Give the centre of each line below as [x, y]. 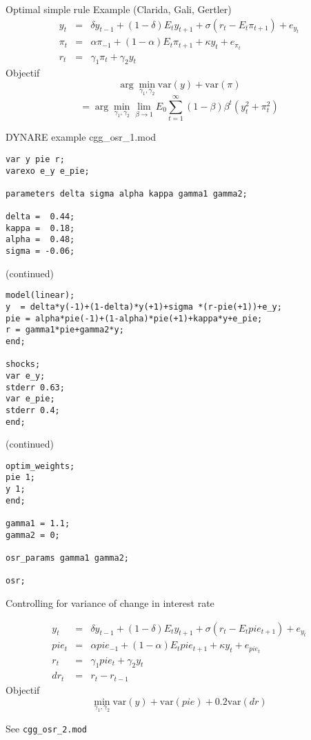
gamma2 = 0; [33, 535]
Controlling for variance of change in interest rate [110, 603]
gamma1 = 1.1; [38, 524]
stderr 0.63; [35, 387]
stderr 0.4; [33, 410]
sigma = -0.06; [40, 251]
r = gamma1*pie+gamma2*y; [65, 330]
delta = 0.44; [40, 217]
